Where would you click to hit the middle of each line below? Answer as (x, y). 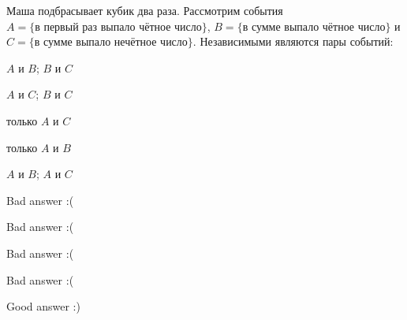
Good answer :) (43, 306)
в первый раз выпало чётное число (118, 27)
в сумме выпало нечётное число (111, 43)
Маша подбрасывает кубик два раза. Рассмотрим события (145, 10)
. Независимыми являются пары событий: (293, 41)
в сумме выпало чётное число (314, 27)
